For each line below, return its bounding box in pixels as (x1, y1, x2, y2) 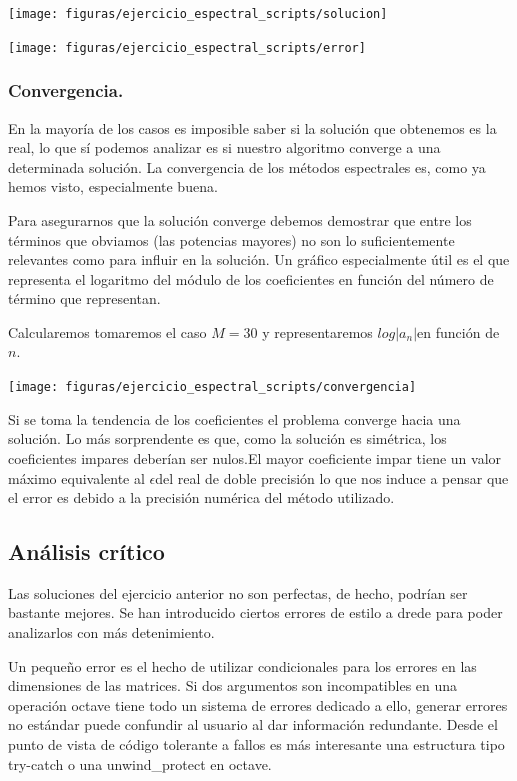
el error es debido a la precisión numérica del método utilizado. (8, 487, 395, 508)
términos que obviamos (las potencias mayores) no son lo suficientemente (8, 229, 455, 250)
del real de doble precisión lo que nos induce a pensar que (155, 467, 509, 488)
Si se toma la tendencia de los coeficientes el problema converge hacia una (8, 408, 461, 429)
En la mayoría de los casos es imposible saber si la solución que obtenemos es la (8, 117, 497, 138)
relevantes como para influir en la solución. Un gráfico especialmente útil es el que (8, 249, 510, 270)
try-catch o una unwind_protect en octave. (8, 753, 272, 774)
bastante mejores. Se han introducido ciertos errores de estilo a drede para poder (8, 602, 503, 623)
